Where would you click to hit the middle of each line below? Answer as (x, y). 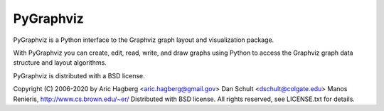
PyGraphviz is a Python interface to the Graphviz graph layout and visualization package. (144, 40)
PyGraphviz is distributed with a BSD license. (79, 75)
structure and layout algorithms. (60, 63)
